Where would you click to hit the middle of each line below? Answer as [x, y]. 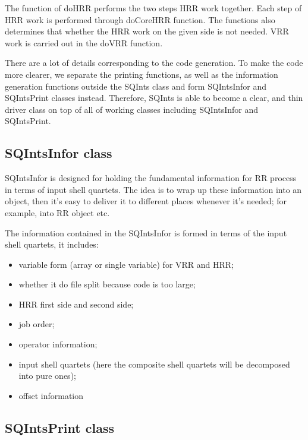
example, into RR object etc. [57, 212]
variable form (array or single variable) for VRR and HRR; [126, 264]
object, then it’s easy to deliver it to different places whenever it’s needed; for [146, 201]
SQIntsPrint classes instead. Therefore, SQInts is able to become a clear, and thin [154, 98]
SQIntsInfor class [59, 153]
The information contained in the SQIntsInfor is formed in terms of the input [146, 232]
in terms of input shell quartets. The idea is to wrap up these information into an [153, 189]
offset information [51, 395]
